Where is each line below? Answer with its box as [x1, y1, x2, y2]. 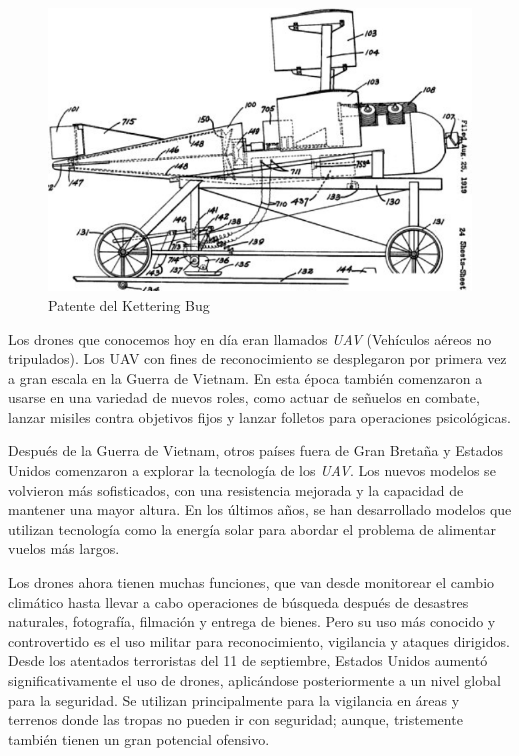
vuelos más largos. [8, 538, 120, 559]
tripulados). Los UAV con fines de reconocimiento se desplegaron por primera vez [8, 348, 507, 369]
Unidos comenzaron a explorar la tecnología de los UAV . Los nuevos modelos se [8, 460, 496, 481]
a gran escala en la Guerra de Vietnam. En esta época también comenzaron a [8, 367, 483, 388]
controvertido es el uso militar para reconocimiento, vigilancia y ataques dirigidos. [8, 630, 510, 651]
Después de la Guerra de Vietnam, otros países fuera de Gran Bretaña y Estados [8, 440, 504, 461]
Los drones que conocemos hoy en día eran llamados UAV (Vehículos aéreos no [8, 328, 492, 349]
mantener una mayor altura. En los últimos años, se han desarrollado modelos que [8, 499, 512, 520]
